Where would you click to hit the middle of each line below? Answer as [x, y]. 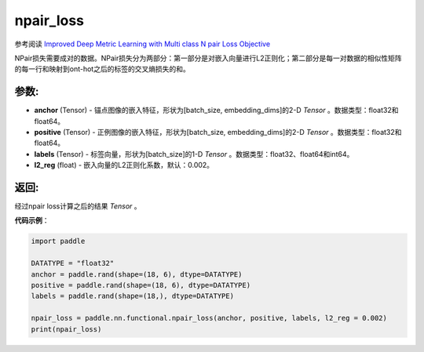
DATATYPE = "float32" [73, 263]
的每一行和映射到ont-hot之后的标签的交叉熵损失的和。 [102, 69]
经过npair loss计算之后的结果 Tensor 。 [78, 206]
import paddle [58, 241]
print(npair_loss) [66, 329]
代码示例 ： [32, 220]
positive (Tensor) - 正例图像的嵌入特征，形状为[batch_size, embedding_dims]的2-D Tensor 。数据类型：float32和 [218, 132]
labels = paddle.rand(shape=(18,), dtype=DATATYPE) [133, 296]
